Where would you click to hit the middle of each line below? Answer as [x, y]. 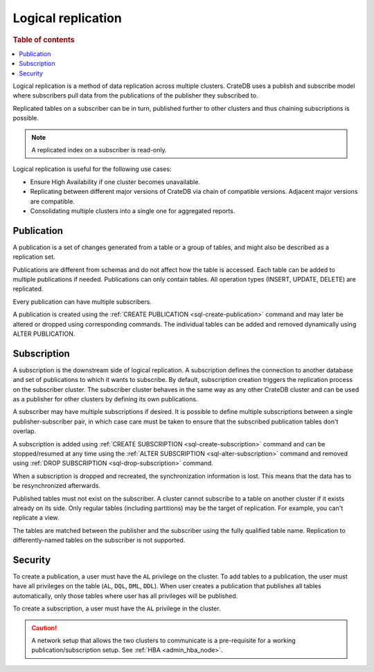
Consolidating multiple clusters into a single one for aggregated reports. [133, 210]
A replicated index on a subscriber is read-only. [99, 149]
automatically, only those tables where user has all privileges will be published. [125, 596]
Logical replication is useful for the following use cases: [92, 169]
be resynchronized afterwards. [56, 486]
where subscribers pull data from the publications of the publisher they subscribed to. [135, 96]
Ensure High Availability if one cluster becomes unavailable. [115, 182]
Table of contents [44, 39]
